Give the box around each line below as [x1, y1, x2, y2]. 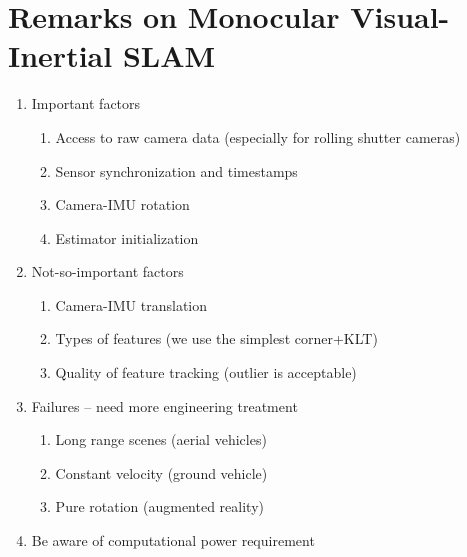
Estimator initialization [55, 227, 199, 248]
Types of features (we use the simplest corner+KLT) [55, 328, 378, 349]
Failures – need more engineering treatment [31, 395, 298, 416]
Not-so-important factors [31, 261, 184, 282]
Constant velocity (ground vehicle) [55, 462, 268, 483]
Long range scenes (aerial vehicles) [55, 429, 267, 450]
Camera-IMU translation [55, 294, 208, 315]
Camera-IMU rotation [55, 194, 190, 215]
